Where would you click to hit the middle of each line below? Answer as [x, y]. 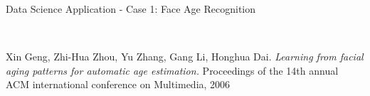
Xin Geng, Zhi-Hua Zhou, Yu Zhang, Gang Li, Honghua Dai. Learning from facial [185, 57]
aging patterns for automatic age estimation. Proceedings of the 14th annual [172, 70]
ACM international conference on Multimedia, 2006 [118, 84]
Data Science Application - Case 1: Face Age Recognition [131, 9]
